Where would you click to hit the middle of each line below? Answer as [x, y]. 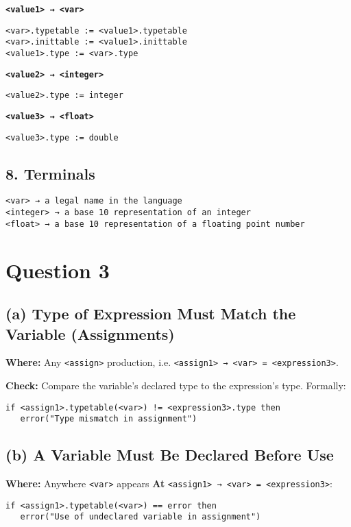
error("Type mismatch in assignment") [109, 419]
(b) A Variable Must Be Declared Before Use [170, 455]
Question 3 [58, 270]
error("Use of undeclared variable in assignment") [141, 517]
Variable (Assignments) [90, 333]
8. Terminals [50, 173]
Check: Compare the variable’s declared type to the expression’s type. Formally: [176, 385]
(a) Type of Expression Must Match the [151, 314]
